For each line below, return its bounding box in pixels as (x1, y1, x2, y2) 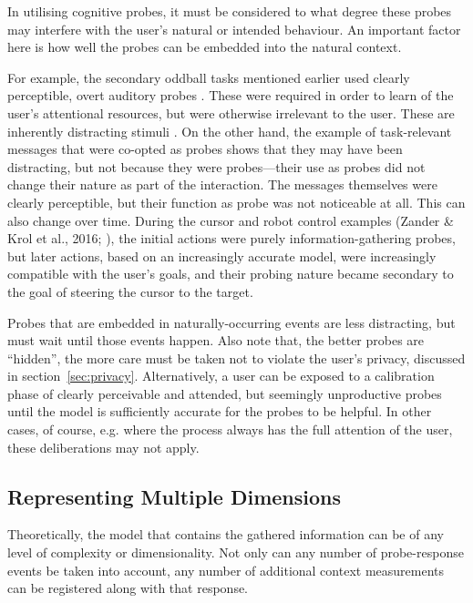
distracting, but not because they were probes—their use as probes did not (7, 157, 426, 176)
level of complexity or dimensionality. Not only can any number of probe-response (7, 543, 464, 562)
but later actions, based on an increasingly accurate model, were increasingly (7, 246, 437, 265)
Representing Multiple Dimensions (7, 482, 342, 510)
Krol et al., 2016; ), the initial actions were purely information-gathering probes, (7, 229, 456, 248)
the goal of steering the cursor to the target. (7, 281, 253, 301)
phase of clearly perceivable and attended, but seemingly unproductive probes (7, 383, 442, 403)
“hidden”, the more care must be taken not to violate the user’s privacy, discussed (7, 348, 466, 367)
